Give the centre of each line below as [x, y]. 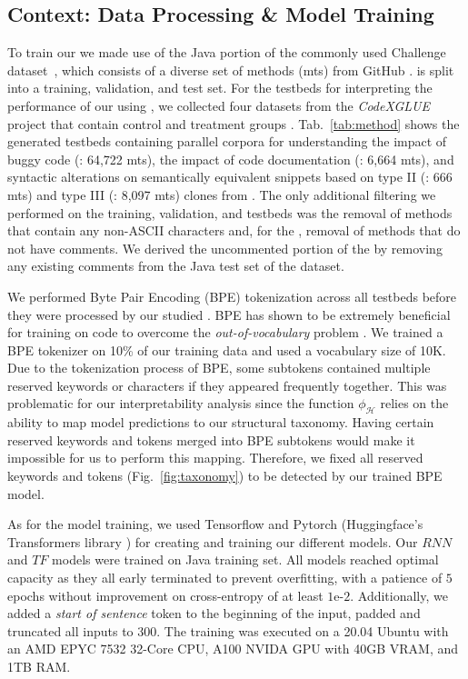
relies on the [414, 403]
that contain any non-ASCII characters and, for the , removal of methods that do [234, 230]
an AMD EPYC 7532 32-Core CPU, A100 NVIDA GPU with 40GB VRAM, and [233, 649]
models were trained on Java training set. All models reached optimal [245, 559]
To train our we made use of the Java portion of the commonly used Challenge [227, 52]
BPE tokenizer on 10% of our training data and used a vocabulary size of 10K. [227, 349]
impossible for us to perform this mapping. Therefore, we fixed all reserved [215, 458]
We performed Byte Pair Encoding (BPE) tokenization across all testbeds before [232, 296]
